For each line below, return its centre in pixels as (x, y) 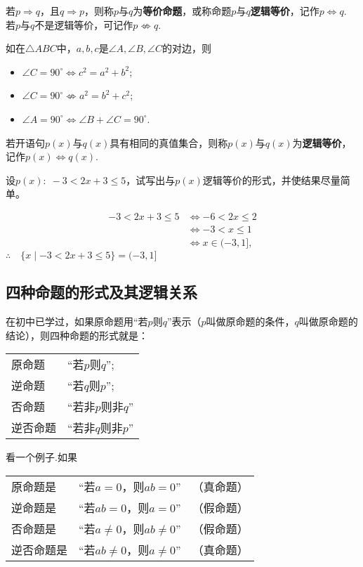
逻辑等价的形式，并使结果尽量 (271, 180)
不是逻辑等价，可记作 (84, 24)
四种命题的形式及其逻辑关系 (101, 292)
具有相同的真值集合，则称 (169, 142)
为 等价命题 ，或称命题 (182, 11)
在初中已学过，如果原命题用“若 (77, 321)
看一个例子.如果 (41, 457)
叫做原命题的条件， (250, 321)
